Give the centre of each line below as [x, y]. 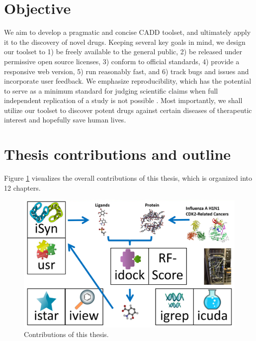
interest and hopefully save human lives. [65, 120]
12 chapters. [22, 187]
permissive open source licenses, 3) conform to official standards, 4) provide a [122, 61]
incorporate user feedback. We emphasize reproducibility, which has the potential [128, 81]
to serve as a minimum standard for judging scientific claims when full [111, 90]
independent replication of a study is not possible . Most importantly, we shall [123, 100]
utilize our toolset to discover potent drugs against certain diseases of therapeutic [128, 110]
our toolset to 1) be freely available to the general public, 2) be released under [123, 52]
